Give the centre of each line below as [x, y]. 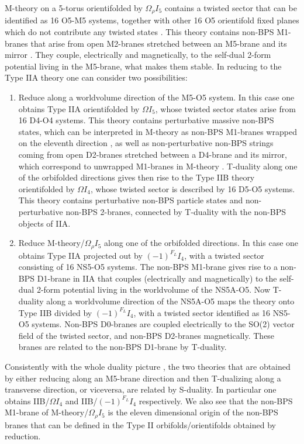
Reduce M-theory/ [51, 243]
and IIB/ [81, 400]
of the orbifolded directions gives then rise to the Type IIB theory [137, 177]
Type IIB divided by [55, 312]
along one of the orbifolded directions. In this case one [201, 243]
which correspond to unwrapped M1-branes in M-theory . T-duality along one [158, 166]
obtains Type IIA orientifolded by [79, 108]
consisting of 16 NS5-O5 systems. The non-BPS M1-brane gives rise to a [148, 267]
